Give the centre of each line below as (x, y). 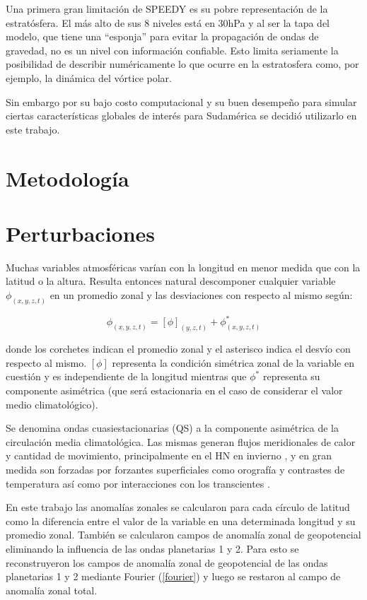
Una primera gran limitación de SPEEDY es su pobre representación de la (167, 8)
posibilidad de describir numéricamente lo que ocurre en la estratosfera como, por (182, 64)
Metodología (68, 178)
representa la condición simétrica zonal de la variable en (233, 362)
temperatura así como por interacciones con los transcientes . (138, 483)
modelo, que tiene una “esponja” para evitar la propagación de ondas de (162, 36)
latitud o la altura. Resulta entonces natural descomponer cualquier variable (171, 281)
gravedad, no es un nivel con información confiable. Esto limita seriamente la (172, 50)
